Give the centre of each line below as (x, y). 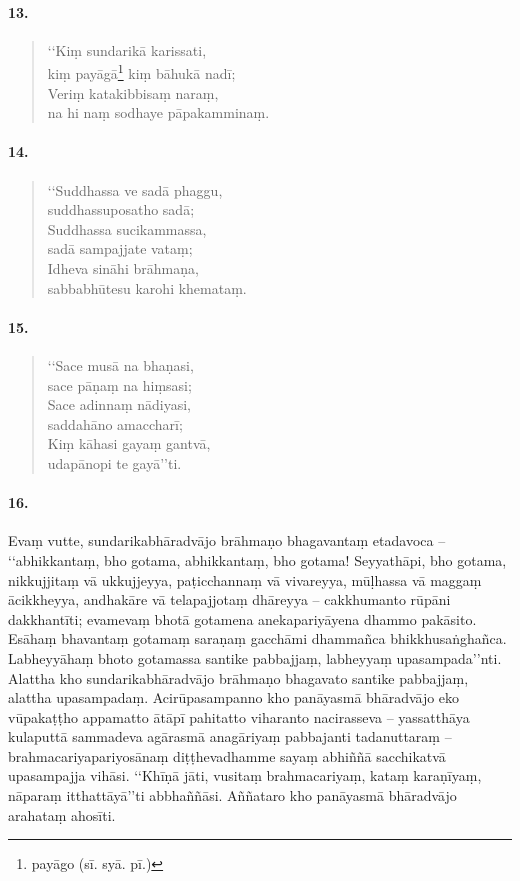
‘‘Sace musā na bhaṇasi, (120, 364)
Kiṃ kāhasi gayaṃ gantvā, (129, 443)
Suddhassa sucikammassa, (127, 228)
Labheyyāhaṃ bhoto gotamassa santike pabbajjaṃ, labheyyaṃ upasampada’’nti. (255, 657)
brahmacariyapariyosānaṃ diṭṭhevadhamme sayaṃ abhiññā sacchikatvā (227, 755)
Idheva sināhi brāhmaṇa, (123, 268)
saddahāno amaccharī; (115, 423)
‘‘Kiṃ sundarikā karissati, (127, 49)
